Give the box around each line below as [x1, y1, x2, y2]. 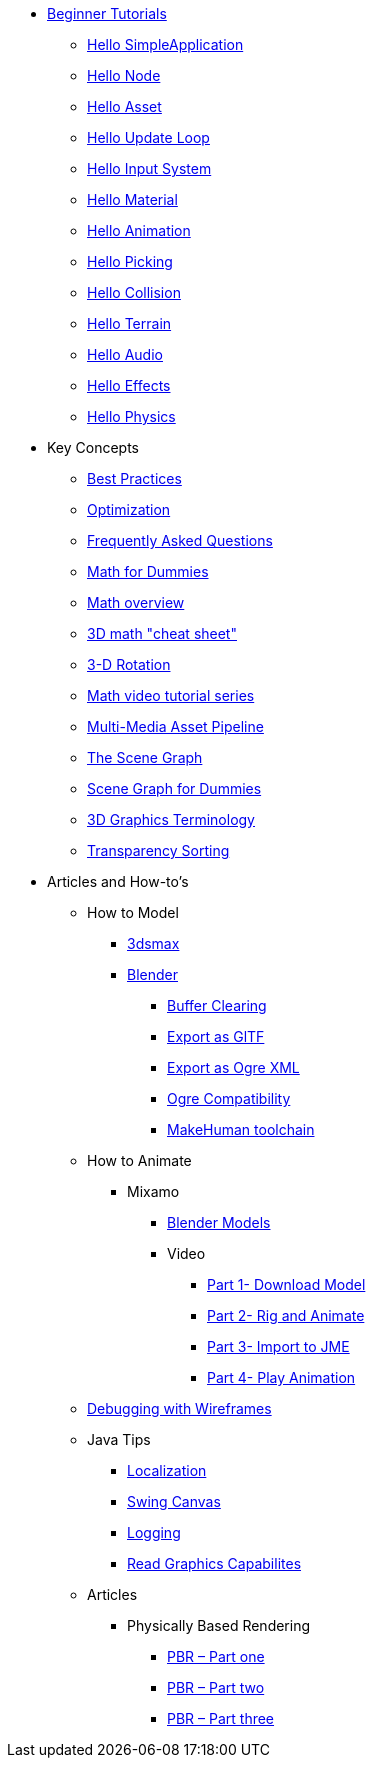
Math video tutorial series [87, 687, 255, 704]
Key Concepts [47, 439, 140, 456]
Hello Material [87, 191, 178, 208]
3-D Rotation [87, 656, 171, 673]
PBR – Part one [167, 1648, 265, 1665]
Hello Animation [87, 222, 191, 239]
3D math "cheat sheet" [87, 625, 237, 642]
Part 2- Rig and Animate [207, 1307, 365, 1324]
